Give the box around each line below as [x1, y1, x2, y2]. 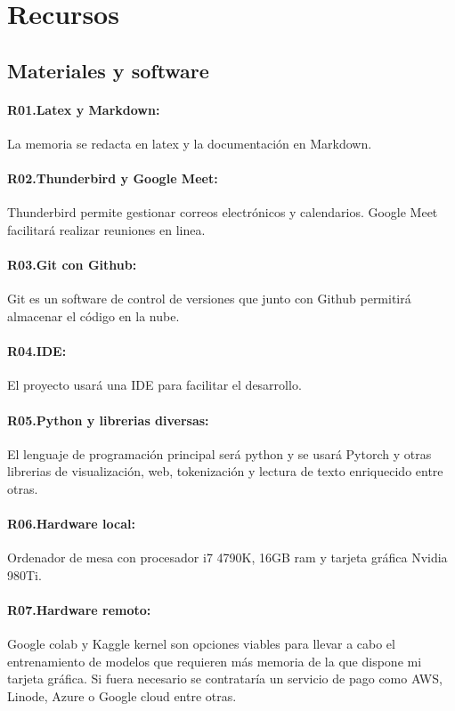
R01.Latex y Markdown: [7, 100, 160, 118]
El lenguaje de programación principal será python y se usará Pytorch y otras [7, 444, 432, 463]
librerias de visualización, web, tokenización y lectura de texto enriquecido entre [7, 462, 443, 481]
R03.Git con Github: [7, 255, 137, 274]
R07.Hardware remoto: [7, 601, 151, 619]
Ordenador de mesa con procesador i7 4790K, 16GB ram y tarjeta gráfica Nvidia [7, 548, 448, 567]
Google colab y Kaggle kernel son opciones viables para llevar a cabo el [7, 634, 395, 653]
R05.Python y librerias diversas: [7, 410, 209, 429]
